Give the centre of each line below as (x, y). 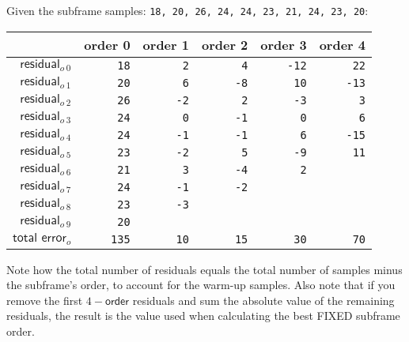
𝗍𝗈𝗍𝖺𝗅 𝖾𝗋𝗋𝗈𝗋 (40, 238)
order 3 (284, 44)
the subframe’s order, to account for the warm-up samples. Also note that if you (201, 285)
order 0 (107, 44)
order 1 (166, 44)
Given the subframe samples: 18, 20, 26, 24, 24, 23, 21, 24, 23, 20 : (187, 10)
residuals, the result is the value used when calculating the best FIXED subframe (203, 316)
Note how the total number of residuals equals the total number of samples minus (204, 269)
